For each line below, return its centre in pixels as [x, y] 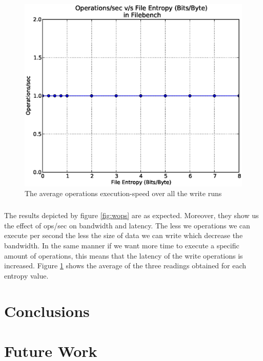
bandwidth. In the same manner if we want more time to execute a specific [122, 246]
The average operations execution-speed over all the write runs [123, 193]
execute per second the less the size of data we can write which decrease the [124, 235]
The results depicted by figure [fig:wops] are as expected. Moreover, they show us [131, 215]
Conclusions [47, 311]
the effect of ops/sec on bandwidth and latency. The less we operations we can [127, 225]
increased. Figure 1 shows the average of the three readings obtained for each [125, 266]
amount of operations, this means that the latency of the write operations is [124, 255]
